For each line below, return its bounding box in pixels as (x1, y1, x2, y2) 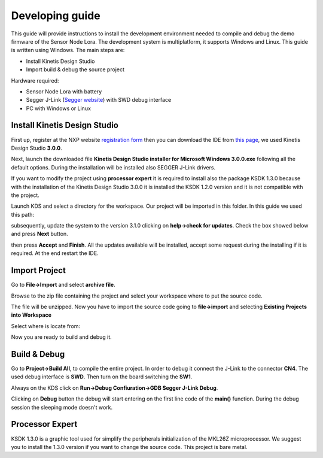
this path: (11, 211, 35, 218)
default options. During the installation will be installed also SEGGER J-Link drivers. (11, 163, 215, 171)
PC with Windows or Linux (26, 105, 91, 112)
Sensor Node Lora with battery (26, 87, 102, 95)
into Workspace (11, 311, 52, 319)
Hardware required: (11, 77, 59, 84)
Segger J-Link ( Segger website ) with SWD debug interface (26, 96, 172, 104)
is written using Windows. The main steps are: (11, 47, 125, 54)
